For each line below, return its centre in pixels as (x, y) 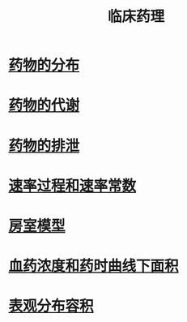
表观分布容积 (51, 306)
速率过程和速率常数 (72, 185)
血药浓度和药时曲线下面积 (94, 266)
